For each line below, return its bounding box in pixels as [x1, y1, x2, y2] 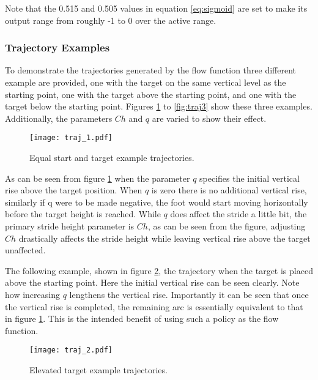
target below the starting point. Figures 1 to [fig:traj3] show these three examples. [5, 100, 312, 113]
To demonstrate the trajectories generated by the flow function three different [5, 64, 296, 76]
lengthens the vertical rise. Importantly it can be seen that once [69, 288, 309, 300]
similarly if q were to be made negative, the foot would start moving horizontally [5, 195, 308, 208]
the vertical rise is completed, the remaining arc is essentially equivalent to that [5, 300, 303, 313]
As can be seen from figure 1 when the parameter [5, 171, 190, 184]
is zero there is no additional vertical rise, [151, 184, 307, 196]
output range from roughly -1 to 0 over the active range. [5, 13, 216, 26]
